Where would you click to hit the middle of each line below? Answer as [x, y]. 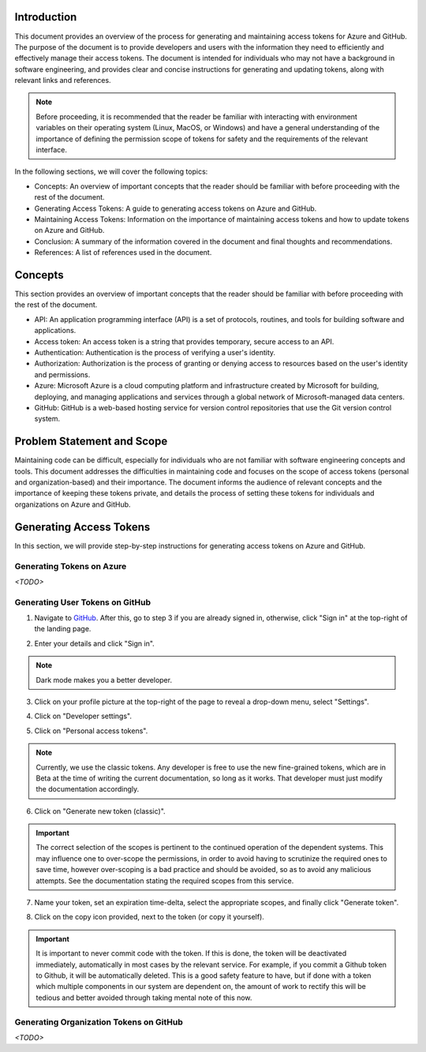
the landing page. [63, 629]
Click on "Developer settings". [83, 716]
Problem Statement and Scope [91, 442]
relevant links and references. [63, 80]
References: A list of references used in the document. [123, 253]
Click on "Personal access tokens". [91, 731]
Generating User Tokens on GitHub [83, 602]
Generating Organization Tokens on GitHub [99, 1022]
